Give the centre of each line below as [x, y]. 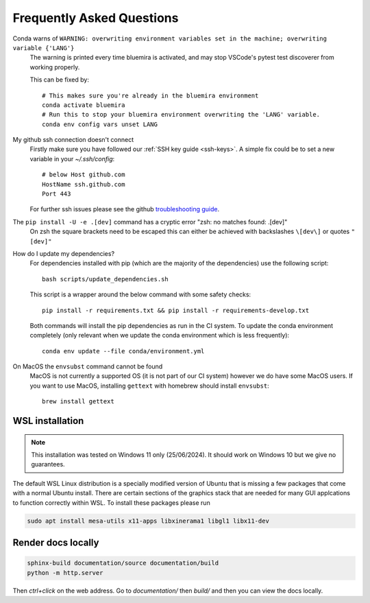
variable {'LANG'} [44, 48]
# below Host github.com [84, 175]
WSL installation [48, 421]
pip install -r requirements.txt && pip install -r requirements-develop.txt [176, 310]
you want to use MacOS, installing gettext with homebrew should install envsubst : [150, 386]
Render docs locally [56, 543]
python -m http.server [65, 572]
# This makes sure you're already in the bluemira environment [150, 95]
